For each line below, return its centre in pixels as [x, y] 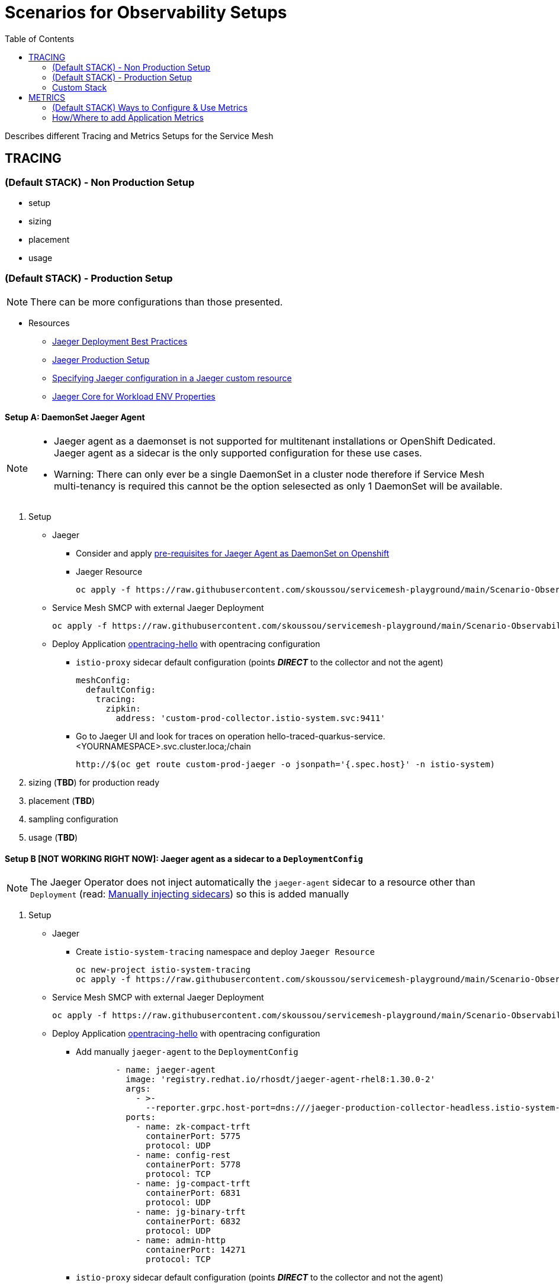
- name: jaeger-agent [166, 1070]
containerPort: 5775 [193, 1136]
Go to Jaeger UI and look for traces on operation [171, 736]
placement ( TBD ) [62, 800]
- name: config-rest [183, 1155]
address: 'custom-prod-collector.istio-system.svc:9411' [250, 718]
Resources [49, 323]
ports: [141, 1117]
